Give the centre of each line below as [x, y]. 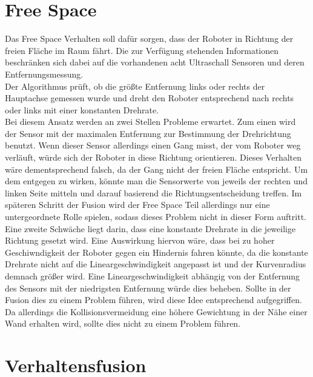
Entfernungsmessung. [44, 74]
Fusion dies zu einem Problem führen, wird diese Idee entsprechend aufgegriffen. [153, 300]
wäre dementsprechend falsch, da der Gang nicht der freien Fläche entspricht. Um [156, 169]
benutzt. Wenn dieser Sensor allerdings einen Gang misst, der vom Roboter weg [153, 145]
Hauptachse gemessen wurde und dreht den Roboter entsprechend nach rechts [150, 98]
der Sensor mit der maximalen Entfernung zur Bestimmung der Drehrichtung [148, 133]
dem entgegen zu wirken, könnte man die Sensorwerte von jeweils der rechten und [156, 181]
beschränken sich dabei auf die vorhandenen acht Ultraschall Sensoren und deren [155, 62]
